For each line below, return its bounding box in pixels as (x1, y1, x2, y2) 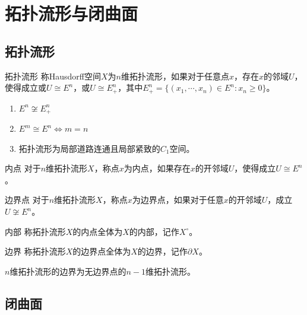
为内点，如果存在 (124, 162, 191, 174)
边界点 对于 (5, 193, 49, 206)
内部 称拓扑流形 (5, 225, 66, 237)
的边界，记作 (137, 245, 188, 257)
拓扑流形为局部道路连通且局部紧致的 (18, 142, 160, 154)
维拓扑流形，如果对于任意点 (121, 69, 229, 82)
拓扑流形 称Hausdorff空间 (5, 69, 101, 82)
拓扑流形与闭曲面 (5, 1, 138, 26)
